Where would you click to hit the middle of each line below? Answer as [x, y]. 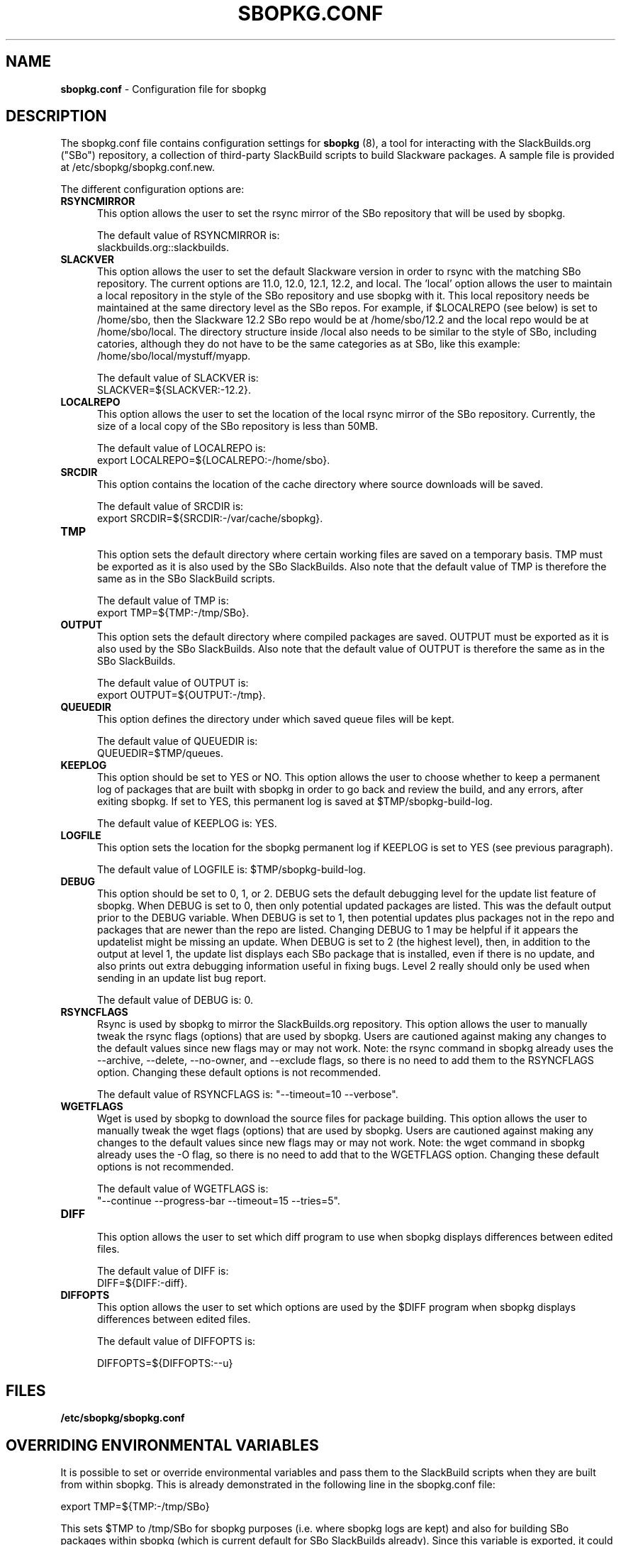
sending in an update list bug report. [182, 978]
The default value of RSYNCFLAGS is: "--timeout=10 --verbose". [248, 1095]
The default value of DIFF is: [163, 1271]
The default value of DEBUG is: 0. [175, 1000]
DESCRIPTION [56, 116]
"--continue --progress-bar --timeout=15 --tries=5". [219, 1201]
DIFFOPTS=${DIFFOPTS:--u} [165, 1363]
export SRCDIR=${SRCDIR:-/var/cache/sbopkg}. [210, 519]
